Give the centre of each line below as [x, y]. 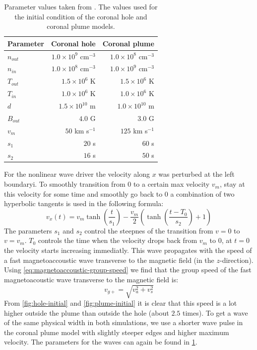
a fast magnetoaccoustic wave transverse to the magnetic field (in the [109, 260]
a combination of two [202, 193]
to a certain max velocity [171, 184]
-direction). [237, 260]
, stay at [232, 184]
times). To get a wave [215, 312]
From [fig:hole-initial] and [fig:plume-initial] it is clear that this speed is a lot [121, 302]
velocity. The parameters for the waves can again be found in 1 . [101, 342]
